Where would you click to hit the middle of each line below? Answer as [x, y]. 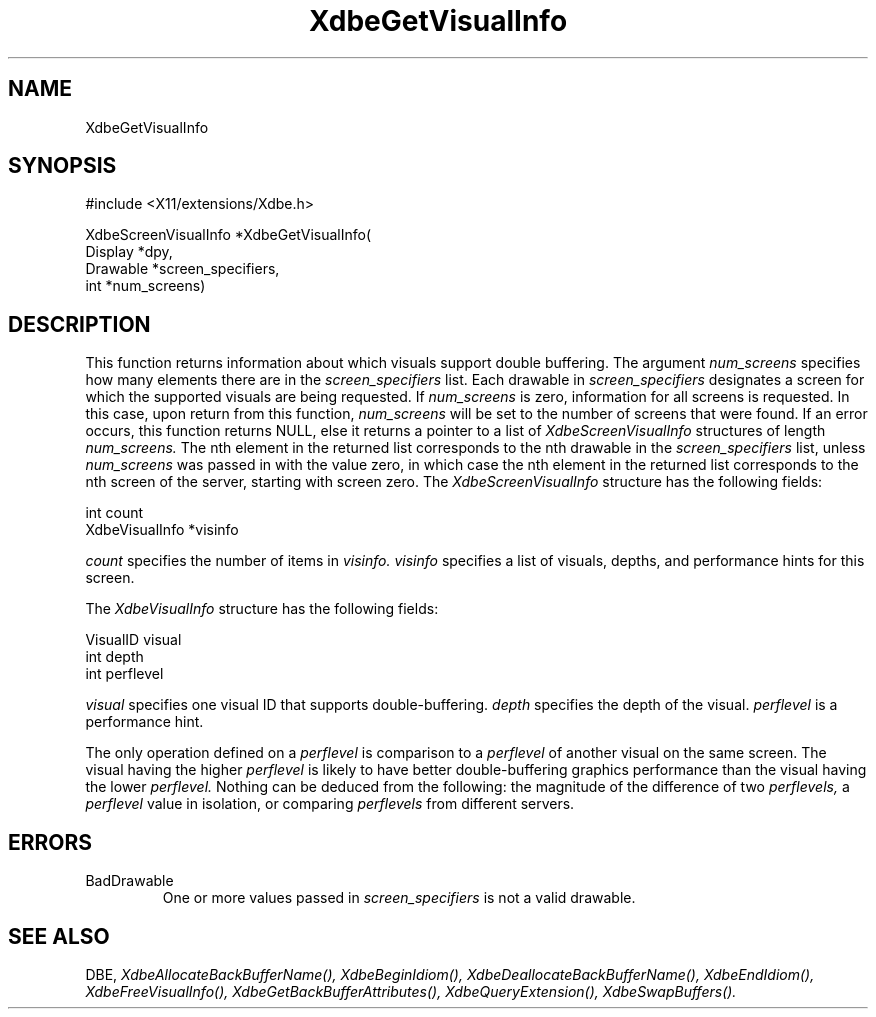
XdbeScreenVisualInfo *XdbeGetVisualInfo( [228, 235]
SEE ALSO [59, 936]
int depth [114, 657]
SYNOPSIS [62, 166]
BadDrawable [129, 881]
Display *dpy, [129, 252]
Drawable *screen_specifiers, [182, 269]
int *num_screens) [145, 286]
